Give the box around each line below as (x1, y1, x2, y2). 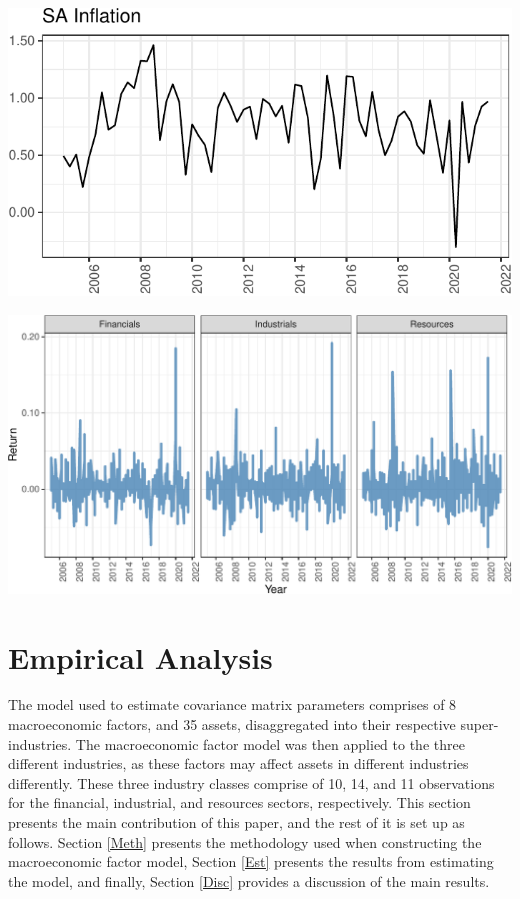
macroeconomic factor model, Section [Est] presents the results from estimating (8, 851, 494, 872)
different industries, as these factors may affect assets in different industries (8, 753, 469, 774)
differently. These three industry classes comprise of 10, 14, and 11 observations (8, 772, 495, 793)
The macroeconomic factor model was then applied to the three (75, 733, 465, 754)
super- (460, 714, 499, 735)
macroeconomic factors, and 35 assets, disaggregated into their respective (8, 714, 456, 735)
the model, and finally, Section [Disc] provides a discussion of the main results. (8, 870, 490, 891)
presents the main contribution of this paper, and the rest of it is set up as (8, 812, 465, 833)
